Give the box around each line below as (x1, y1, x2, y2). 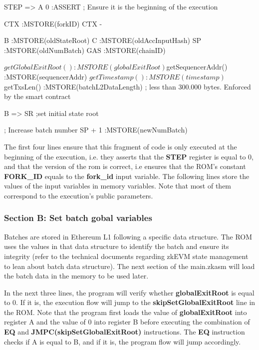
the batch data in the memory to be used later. (4, 270, 149, 281)
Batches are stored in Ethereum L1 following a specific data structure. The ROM (4, 231, 253, 241)
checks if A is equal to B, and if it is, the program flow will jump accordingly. (4, 336, 241, 346)
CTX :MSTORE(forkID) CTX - (4, 18, 102, 28)
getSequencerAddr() (166, 61, 228, 72)
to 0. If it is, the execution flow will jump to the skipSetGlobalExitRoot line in (4, 297, 256, 307)
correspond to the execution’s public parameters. (4, 190, 153, 200)
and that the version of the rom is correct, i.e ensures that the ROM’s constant (4, 161, 246, 171)
